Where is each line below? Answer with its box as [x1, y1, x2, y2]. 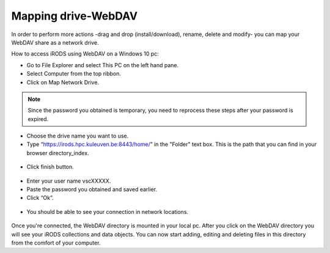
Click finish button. [26, 163, 75, 170]
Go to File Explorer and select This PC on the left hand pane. [26, 61, 179, 68]
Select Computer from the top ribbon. [26, 70, 122, 78]
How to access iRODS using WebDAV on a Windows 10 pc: [11, 50, 159, 57]
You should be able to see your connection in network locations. [26, 208, 189, 215]
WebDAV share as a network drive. [11, 38, 99, 46]
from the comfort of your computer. [11, 239, 101, 246]
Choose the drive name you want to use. [26, 132, 129, 140]
